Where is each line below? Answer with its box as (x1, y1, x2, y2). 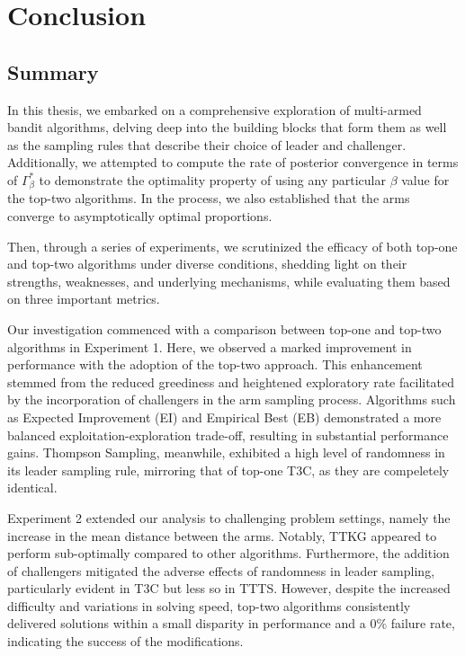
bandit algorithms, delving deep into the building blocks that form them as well (7, 118, 447, 137)
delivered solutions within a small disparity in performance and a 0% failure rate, (7, 614, 455, 633)
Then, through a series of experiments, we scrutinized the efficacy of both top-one (7, 236, 458, 255)
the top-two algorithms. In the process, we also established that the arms (7, 189, 410, 208)
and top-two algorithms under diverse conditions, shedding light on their (7, 254, 407, 273)
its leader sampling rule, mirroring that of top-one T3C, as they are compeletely (7, 460, 450, 479)
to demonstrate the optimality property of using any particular (39, 170, 386, 189)
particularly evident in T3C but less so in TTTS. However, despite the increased (7, 579, 451, 598)
